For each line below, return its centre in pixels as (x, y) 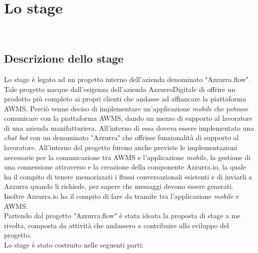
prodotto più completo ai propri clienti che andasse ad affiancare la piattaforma (125, 99)
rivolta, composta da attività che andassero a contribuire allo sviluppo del (117, 225)
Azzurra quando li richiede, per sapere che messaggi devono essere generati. (119, 186)
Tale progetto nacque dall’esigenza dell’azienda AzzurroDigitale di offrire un (120, 89)
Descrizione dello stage (64, 58)
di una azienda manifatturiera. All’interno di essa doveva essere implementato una (129, 127)
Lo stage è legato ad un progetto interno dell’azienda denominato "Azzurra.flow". (127, 79)
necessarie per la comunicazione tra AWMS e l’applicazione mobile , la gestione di (127, 157)
